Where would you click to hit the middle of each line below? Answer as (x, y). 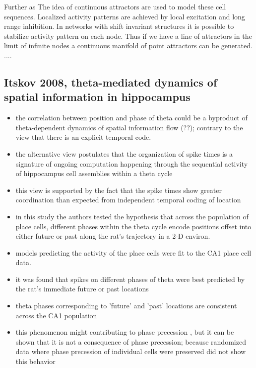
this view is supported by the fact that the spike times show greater (119, 190)
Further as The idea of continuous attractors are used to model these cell (115, 6)
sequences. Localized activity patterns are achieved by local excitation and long (125, 16)
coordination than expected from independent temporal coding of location (128, 200)
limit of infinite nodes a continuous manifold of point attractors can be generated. (128, 46)
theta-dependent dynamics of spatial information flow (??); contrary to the (129, 127)
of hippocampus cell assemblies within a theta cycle (94, 173)
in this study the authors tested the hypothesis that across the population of (132, 216)
